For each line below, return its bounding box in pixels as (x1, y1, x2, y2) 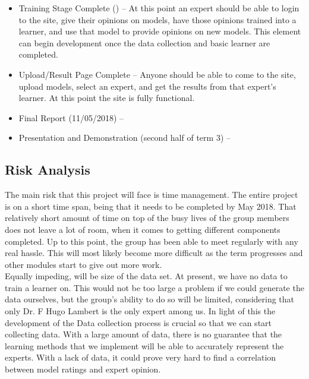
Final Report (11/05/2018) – (18, 111, 124, 124)
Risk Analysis (5, 160, 90, 179)
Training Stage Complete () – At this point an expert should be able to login (18, 2, 299, 14)
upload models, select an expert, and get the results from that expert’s (18, 80, 276, 92)
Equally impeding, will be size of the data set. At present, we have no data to (5, 270, 288, 282)
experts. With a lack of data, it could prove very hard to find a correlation (5, 351, 276, 364)
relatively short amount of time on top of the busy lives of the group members (5, 211, 289, 224)
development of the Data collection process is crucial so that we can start (5, 316, 272, 329)
